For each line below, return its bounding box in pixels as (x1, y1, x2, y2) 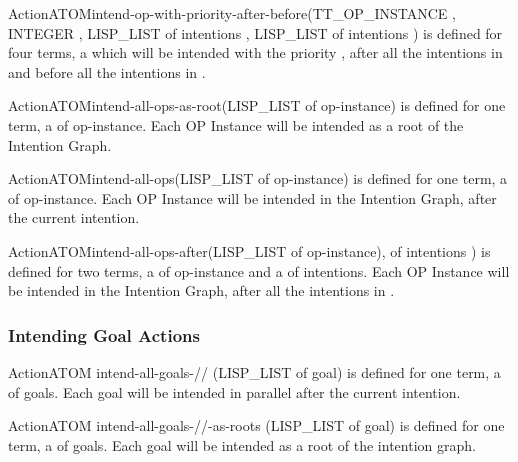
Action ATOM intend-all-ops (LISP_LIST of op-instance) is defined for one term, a (8, 168, 508, 189)
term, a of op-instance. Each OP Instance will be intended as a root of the (8, 114, 464, 135)
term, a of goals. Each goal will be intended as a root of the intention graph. (8, 434, 476, 455)
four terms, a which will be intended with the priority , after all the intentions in (8, 42, 503, 63)
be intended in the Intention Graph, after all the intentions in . (8, 280, 395, 301)
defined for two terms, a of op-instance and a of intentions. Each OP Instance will (8, 260, 510, 281)
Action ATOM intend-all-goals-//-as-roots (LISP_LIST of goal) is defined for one (8, 415, 505, 436)
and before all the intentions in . (8, 61, 206, 82)
